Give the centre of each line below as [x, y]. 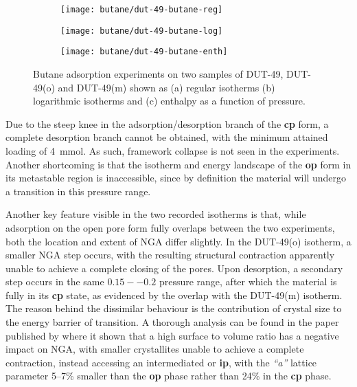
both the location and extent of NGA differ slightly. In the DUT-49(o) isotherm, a [178, 241]
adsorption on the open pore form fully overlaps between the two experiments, [170, 227]
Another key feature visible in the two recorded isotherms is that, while [156, 214]
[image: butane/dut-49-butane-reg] [142, 10]
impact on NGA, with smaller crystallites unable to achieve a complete [155, 349]
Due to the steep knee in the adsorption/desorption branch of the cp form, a [167, 123]
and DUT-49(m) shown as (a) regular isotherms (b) [166, 87]
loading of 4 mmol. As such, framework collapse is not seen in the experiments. [173, 150]
